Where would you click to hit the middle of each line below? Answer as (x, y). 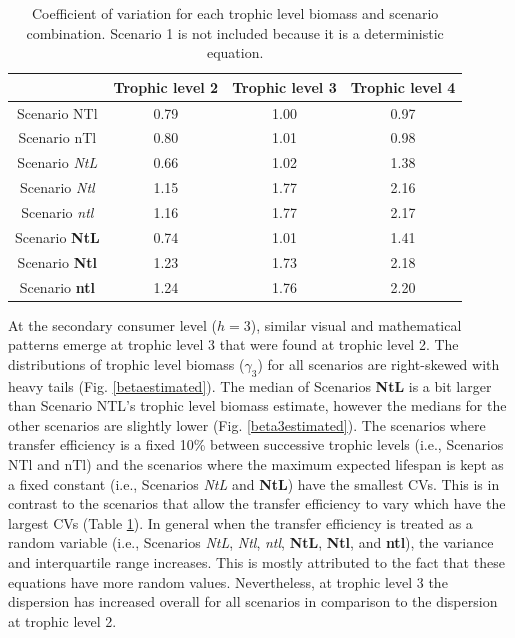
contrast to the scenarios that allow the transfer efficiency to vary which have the (257, 503)
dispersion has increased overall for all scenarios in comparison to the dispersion (253, 601)
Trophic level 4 (403, 86)
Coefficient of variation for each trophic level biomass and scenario (235, 13)
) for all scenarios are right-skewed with (378, 363)
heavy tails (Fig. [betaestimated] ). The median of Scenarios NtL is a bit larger (250, 385)
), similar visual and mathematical (356, 324)
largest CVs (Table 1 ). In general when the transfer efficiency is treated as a (240, 522)
